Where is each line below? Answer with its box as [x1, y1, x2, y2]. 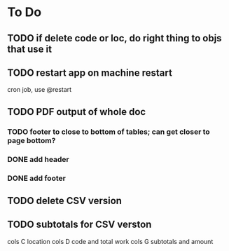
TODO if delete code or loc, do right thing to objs [7, 32, 222, 44]
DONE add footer [7, 173, 67, 183]
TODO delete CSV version [7, 194, 123, 207]
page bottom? [7, 135, 56, 145]
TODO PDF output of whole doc [7, 106, 146, 118]
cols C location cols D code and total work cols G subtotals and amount [7, 237, 214, 245]
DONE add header [7, 154, 70, 164]
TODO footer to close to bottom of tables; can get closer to [7, 127, 210, 137]
